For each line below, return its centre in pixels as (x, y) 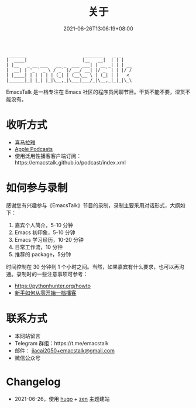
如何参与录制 (37, 188)
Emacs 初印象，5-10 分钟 (45, 232)
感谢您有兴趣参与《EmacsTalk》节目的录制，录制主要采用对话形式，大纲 (93, 205)
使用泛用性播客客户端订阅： (48, 156)
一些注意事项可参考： (62, 274)
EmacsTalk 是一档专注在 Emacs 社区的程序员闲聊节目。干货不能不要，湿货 (96, 92)
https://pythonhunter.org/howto (52, 286)
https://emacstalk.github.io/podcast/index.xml (70, 162)
